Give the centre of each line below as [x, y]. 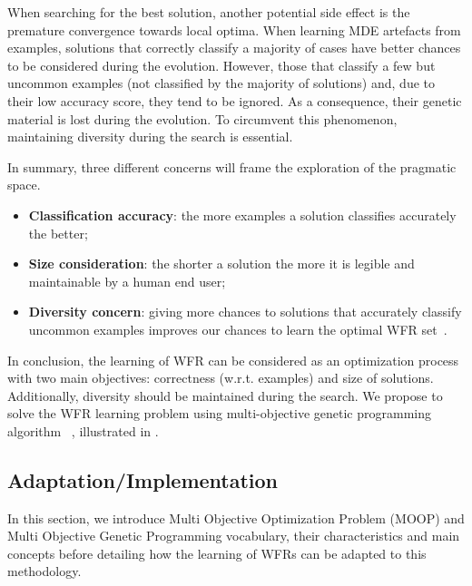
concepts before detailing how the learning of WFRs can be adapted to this [217, 553]
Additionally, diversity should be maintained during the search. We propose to [225, 395]
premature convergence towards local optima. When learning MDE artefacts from [234, 29]
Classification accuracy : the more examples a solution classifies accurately [242, 215]
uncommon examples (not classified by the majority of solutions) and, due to [221, 83]
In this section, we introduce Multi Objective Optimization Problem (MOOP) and [236, 518]
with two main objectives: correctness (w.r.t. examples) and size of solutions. [221, 378]
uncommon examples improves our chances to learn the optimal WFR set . [238, 329]
